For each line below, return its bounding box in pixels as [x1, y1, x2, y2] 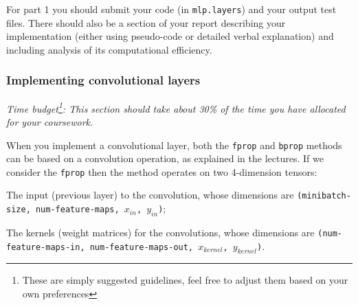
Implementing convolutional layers [6, 71, 201, 89]
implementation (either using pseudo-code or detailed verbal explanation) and [6, 29, 334, 43]
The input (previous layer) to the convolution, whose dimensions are [6, 188, 294, 202]
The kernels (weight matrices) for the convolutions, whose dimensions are [6, 225, 315, 239]
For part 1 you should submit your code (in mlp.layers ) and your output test [6, 2, 337, 16]
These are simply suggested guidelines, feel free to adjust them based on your [22, 273, 348, 287]
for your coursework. [6, 114, 93, 128]
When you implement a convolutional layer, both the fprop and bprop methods [6, 137, 342, 152]
